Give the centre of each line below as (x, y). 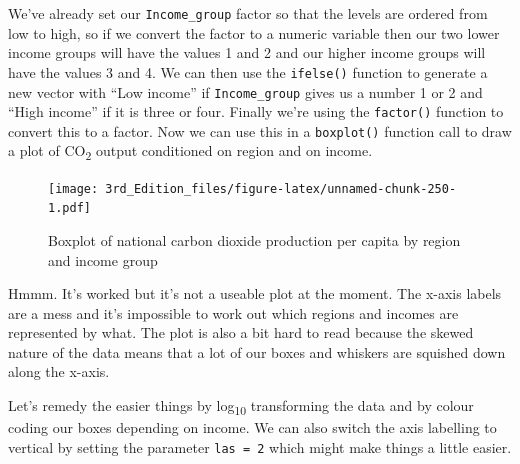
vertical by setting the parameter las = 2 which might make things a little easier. (260, 446)
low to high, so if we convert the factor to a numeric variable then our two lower (254, 32)
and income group (103, 259)
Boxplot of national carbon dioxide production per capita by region (254, 239)
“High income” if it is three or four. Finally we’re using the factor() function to (256, 111)
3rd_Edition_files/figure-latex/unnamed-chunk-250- (281, 188)
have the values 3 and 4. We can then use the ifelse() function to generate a (248, 71)
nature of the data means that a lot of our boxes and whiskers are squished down (257, 351)
